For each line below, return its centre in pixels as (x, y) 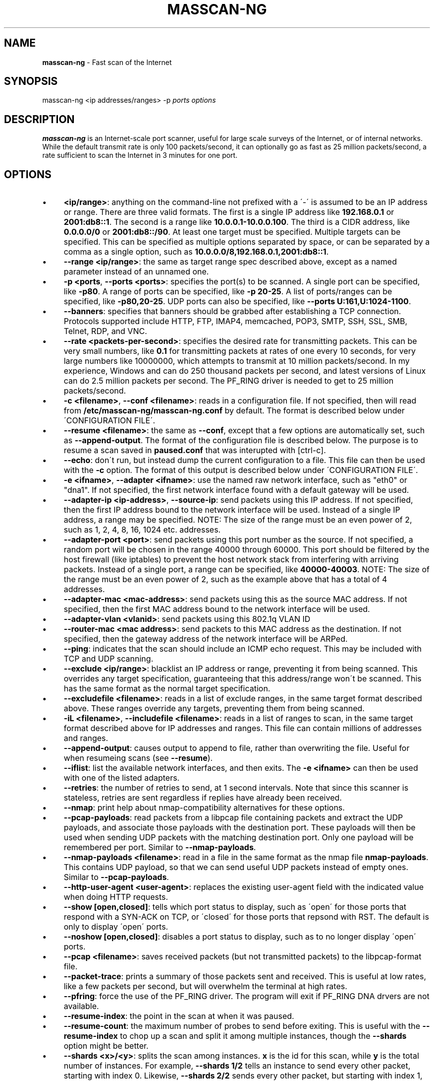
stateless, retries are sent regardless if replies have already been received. (203, 798)
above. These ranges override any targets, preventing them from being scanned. (214, 709)
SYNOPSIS (31, 81)
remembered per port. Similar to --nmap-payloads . (160, 847)
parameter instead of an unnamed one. (136, 272)
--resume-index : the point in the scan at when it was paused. (179, 1016)
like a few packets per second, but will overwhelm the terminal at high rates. (205, 986)
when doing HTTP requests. (116, 897)
